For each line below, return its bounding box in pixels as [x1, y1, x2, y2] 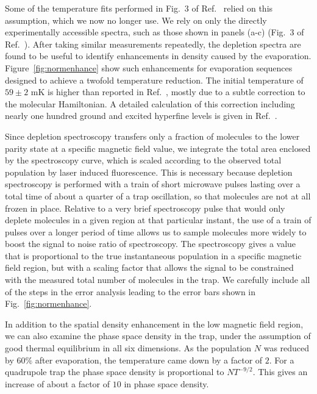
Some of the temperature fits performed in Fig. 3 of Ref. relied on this [5, 2, 273, 14]
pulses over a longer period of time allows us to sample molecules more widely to [5, 225, 307, 238]
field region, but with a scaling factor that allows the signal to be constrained [5, 261, 294, 274]
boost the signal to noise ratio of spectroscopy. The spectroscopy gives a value [5, 237, 296, 250]
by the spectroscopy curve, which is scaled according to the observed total [5, 154, 282, 167]
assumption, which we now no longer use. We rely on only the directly [5, 13, 267, 26]
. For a [269, 353, 294, 366]
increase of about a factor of [5, 377, 110, 390]
